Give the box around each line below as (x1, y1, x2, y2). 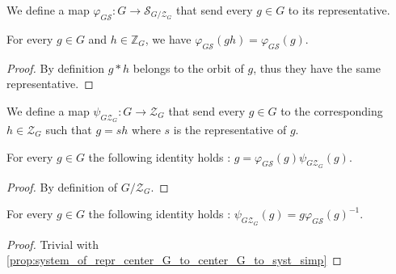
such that (45, 120, 92, 137)
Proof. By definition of (6, 178, 118, 195)
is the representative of (173, 120, 287, 137)
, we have (145, 30, 192, 47)
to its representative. (288, 2, 390, 18)
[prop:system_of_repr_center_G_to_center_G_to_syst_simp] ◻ (6, 251, 342, 268)
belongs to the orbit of (133, 59, 244, 76)
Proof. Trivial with (6, 235, 99, 252)
